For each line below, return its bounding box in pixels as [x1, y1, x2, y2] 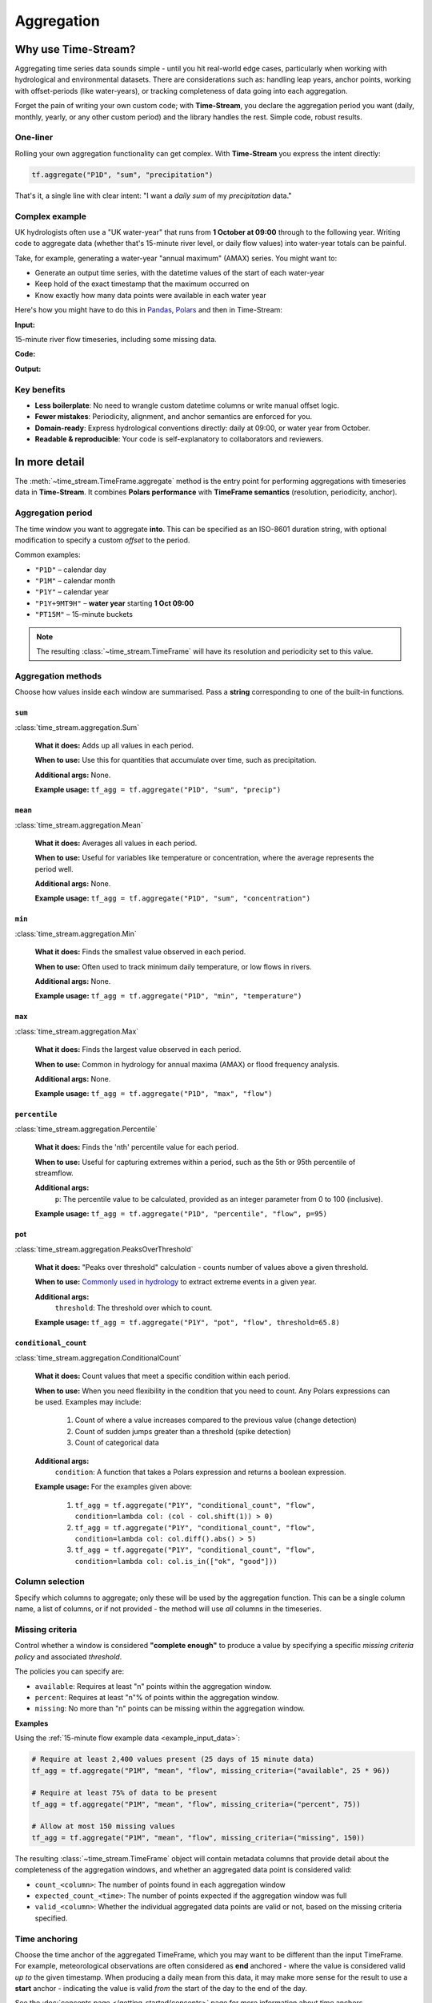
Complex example [14, 211, 87, 222]
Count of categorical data [74, 1438, 159, 1448]
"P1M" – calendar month [34, 576, 116, 586]
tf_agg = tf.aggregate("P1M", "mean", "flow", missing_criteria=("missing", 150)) [31, 1833, 366, 1842]
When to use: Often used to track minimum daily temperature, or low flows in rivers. [34, 961, 312, 971]
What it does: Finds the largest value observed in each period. [34, 1045, 242, 1054]
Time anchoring [14, 1933, 78, 1945]
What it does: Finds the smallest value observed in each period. [34, 947, 246, 957]
